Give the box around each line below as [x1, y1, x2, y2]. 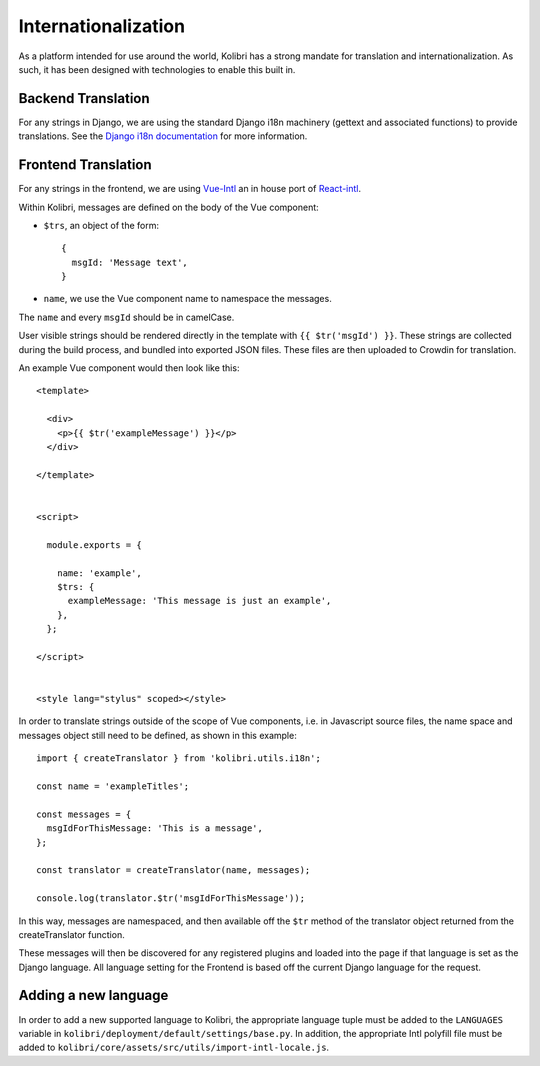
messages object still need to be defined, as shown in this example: [18, 729, 297, 741]
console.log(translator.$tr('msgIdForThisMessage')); [36, 893, 305, 904]
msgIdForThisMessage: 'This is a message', [46, 823, 264, 834]
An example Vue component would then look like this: [18, 362, 240, 374]
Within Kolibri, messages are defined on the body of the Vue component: [18, 201, 319, 213]
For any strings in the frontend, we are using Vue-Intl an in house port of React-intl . [18, 183, 362, 195]
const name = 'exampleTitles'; [36, 780, 190, 792]
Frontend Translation [18, 156, 152, 174]
